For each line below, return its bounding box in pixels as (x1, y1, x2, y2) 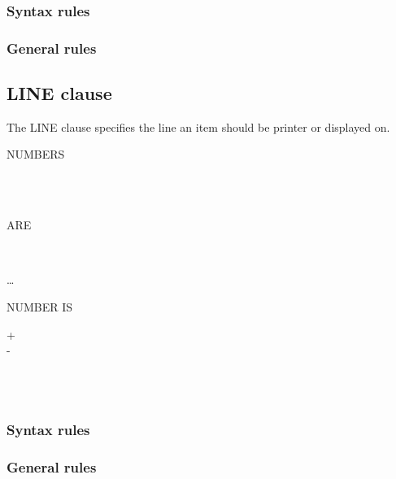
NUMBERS (7, 146, 65, 163)
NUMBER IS (7, 298, 73, 316)
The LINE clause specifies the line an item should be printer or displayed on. (7, 118, 390, 135)
